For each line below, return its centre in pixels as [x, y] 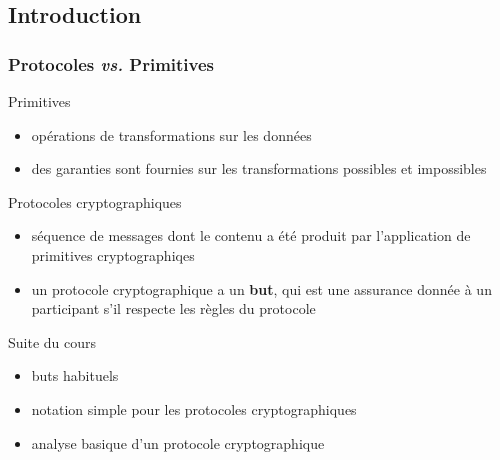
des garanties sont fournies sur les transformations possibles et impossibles [259, 168]
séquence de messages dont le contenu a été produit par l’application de [251, 235]
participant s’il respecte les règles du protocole [173, 308]
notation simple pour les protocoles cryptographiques [194, 408]
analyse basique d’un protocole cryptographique [178, 442]
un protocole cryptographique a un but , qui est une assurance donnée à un [261, 288]
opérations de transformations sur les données [171, 134]
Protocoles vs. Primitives [111, 63]
